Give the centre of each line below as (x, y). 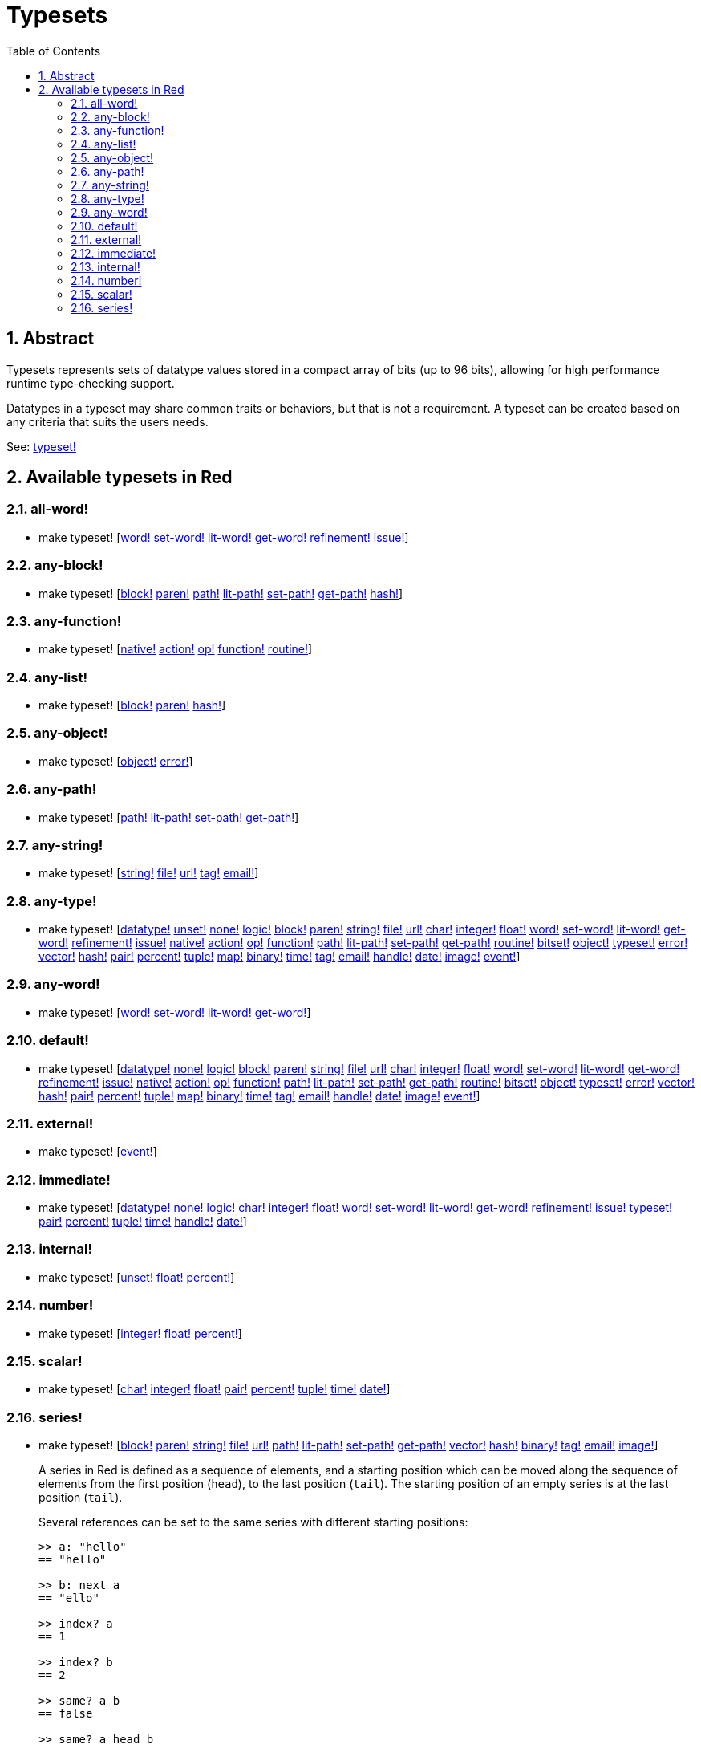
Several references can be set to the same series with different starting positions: (253, 1522)
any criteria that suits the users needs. (107, 421)
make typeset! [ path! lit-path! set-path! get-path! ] (169, 817)
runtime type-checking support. (91, 383)
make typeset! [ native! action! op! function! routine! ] (176, 649)
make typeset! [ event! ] (98, 1152)
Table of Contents (54, 51)
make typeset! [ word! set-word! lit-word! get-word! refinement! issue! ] (224, 537)
